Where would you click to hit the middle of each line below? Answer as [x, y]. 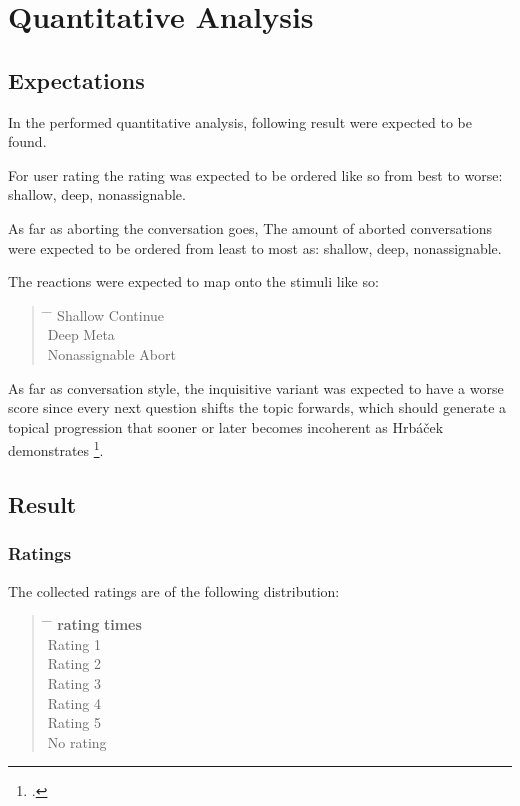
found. [27, 141]
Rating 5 [74, 722]
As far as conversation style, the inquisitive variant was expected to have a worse [256, 387]
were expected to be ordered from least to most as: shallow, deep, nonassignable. [255, 247]
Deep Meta [81, 334]
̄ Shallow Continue [106, 314]
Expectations [76, 79]
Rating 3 [74, 682]
